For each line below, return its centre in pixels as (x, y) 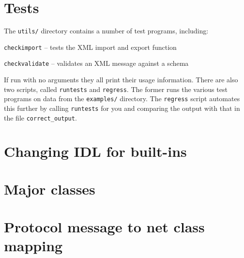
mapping (33, 246)
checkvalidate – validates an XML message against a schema (96, 63)
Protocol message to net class (104, 227)
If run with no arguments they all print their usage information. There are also (121, 80)
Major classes (50, 189)
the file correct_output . (40, 117)
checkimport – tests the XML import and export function (90, 47)
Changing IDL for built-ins (95, 151)
